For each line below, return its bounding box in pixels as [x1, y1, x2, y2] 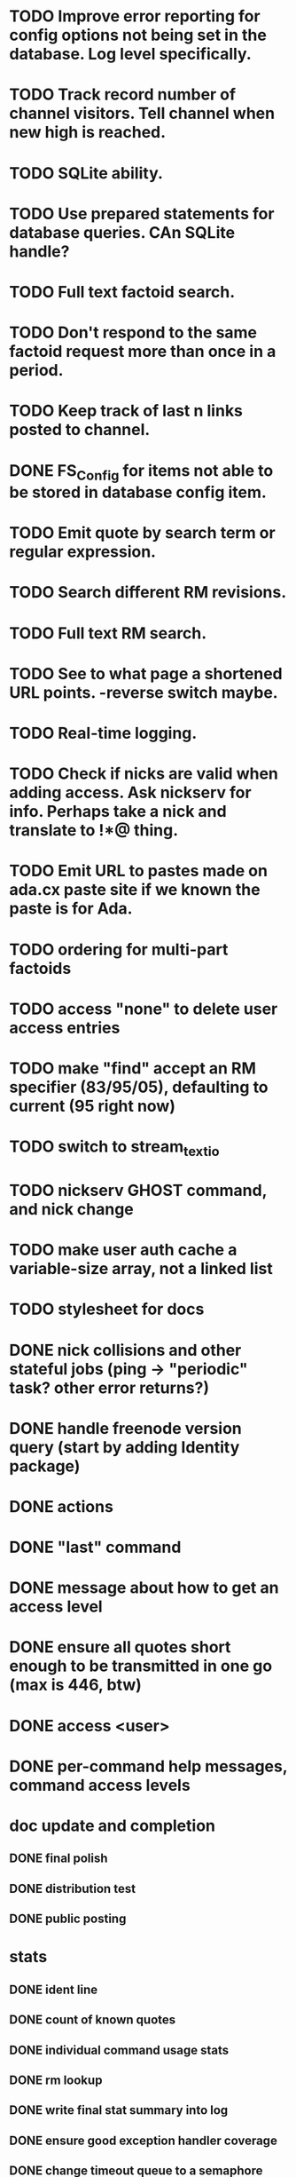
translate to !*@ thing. [9, 820, 179, 841]
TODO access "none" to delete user [9, 999, 278, 1018]
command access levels [9, 1775, 191, 1795]
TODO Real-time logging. [9, 724, 198, 743]
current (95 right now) [9, 1096, 175, 1116]
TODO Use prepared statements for [9, 203, 275, 224]
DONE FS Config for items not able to [9, 460, 274, 484]
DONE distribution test [9, 1880, 136, 1896]
